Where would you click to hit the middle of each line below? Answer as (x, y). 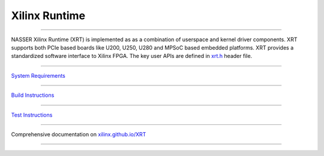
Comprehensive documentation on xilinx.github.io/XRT (79, 134)
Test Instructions (32, 115)
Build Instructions (33, 95)
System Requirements (38, 75)
